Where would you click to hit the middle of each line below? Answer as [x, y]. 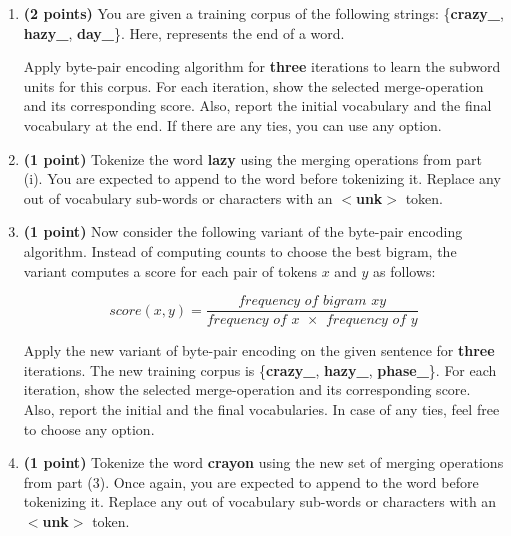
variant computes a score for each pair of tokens [170, 270]
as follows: [404, 270]
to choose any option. [89, 428]
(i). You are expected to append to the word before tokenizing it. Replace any [262, 178]
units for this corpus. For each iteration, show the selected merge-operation [253, 85]
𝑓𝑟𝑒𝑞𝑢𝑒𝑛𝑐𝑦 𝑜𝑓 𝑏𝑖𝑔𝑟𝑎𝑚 [302, 301]
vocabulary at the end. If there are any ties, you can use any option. [232, 124]
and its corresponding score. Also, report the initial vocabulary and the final [257, 105]
